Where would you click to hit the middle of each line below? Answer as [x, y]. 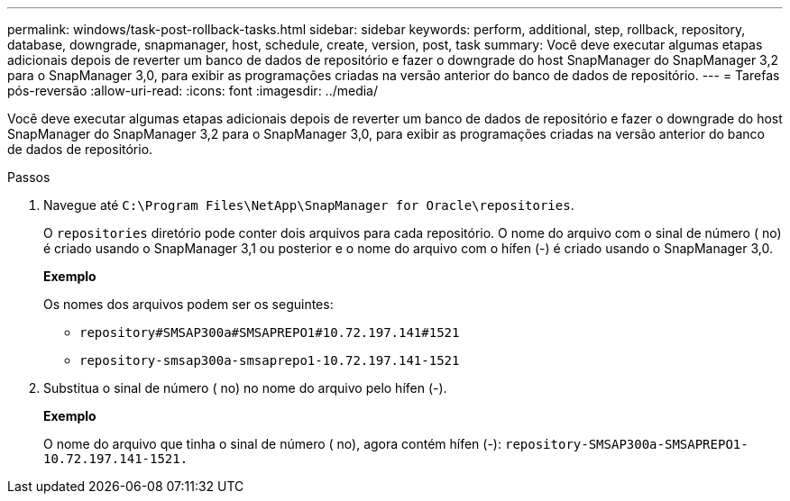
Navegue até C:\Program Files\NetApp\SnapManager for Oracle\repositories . [309, 205]
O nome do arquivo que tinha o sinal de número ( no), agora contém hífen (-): [273, 444]
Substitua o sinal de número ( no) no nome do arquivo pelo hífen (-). [245, 388]
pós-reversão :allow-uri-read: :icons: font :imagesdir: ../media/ [193, 91]
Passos [29, 177]
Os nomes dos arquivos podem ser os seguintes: [188, 304]
